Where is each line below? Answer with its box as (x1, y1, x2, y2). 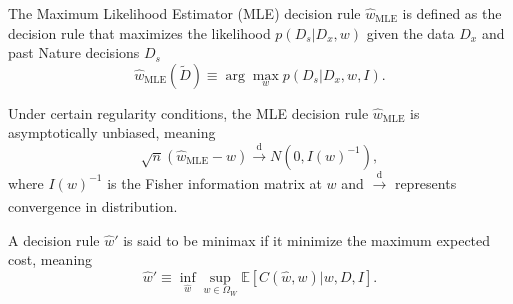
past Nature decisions (8, 42, 140, 63)
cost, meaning (8, 249, 93, 270)
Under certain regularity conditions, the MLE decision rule (8, 102, 369, 123)
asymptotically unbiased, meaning (8, 122, 216, 143)
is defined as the (402, 3, 502, 23)
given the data (366, 22, 455, 43)
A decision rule (8, 229, 100, 250)
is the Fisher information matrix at (107, 172, 322, 193)
